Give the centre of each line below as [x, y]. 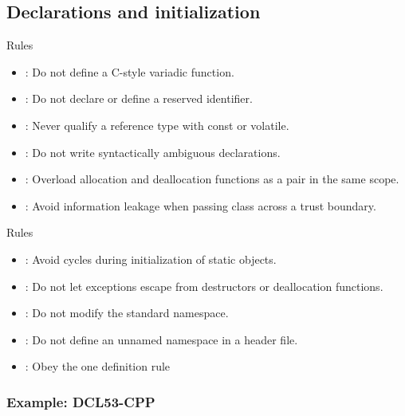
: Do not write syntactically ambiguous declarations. [153, 152]
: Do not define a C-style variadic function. [130, 71]
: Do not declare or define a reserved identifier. [139, 98]
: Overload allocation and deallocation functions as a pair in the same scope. [212, 179]
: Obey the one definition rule [98, 366]
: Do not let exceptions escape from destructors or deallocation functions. [204, 286]
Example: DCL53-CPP [81, 401]
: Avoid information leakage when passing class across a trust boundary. [201, 205]
